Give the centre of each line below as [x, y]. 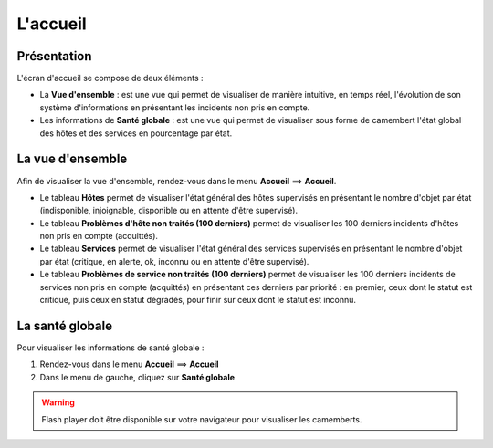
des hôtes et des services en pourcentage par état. [136, 133]
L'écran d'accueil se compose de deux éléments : [110, 78]
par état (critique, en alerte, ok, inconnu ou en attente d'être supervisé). [174, 261]
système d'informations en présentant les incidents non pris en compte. [175, 107]
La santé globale [65, 325]
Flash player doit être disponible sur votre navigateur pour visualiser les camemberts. [202, 419]
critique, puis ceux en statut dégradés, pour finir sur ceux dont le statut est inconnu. [198, 300]
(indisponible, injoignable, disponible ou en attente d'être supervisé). [169, 211]
